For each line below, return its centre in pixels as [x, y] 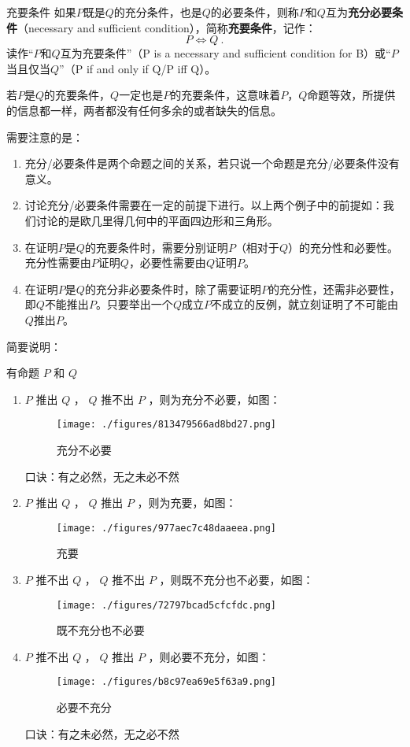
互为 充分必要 [358, 12]
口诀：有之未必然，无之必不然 [102, 733]
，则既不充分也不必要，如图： [236, 579]
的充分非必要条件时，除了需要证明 [173, 288]
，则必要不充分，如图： [209, 656]
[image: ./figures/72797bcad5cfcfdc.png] [166, 605]
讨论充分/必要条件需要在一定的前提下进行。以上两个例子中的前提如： [204, 205]
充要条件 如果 [41, 12]
